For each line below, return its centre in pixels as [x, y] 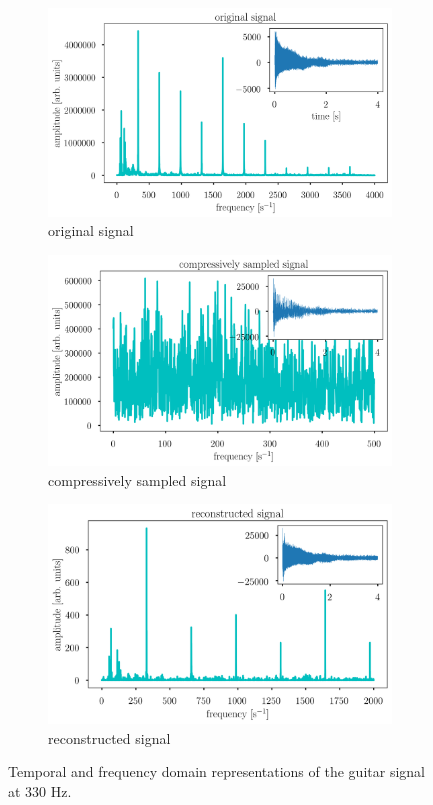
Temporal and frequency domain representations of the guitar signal [216, 771]
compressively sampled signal [137, 479]
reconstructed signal [109, 737]
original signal [91, 230]
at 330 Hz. [40, 790]
